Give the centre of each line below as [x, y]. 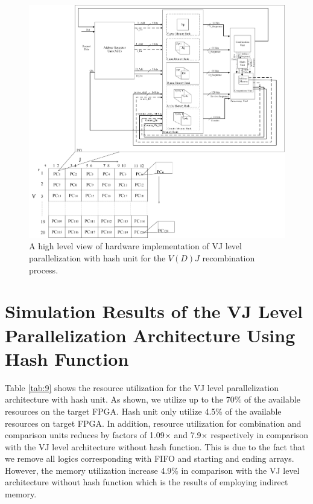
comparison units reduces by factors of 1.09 [85, 435]
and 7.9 [188, 435]
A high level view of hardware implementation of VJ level [135, 246]
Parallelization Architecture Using [150, 335]
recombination [229, 258]
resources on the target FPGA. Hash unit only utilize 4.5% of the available [143, 411]
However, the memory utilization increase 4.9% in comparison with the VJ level [152, 470]
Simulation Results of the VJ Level [154, 311]
